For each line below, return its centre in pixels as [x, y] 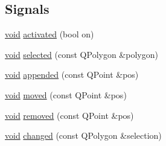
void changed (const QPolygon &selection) [83, 135]
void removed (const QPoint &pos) [69, 115]
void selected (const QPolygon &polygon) [81, 54]
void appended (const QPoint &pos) [72, 75]
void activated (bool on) [49, 34]
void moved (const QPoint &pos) [66, 94]
